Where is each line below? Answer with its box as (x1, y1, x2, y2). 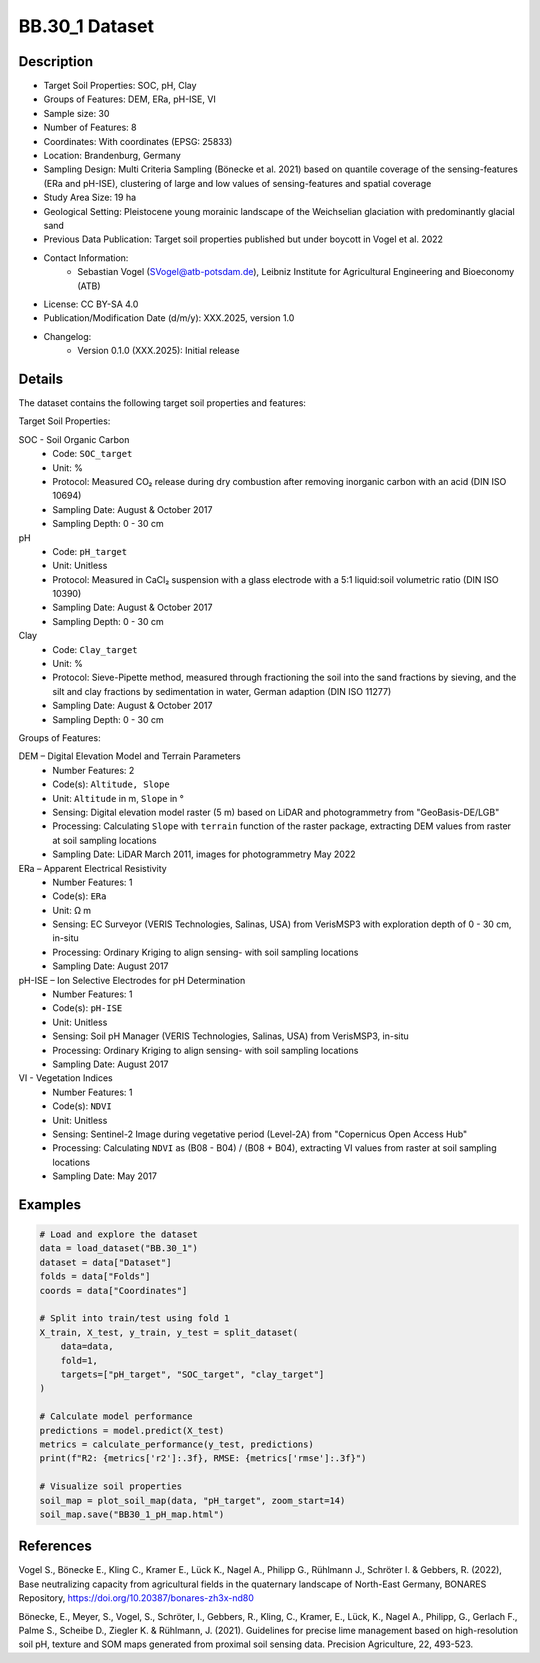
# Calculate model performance (39, 1411, 194, 1422)
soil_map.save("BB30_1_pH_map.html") (39, 1508, 225, 1520)
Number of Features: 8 (43, 121, 137, 134)
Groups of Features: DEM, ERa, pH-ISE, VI (43, 93, 217, 105)
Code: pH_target (52, 545, 128, 557)
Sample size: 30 (43, 107, 110, 119)
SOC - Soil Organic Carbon (18, 433, 130, 445)
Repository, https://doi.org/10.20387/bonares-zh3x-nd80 (18, 1592, 254, 1604)
